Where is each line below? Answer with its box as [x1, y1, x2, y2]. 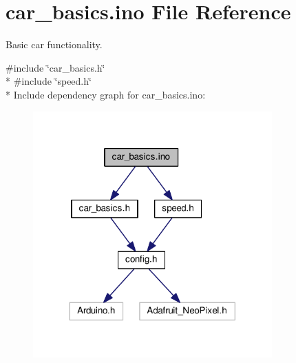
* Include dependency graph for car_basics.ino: [6, 87, 206, 101]
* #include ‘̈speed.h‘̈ [6, 74, 92, 88]
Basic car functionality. [6, 37, 103, 52]
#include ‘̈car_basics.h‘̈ [6, 60, 105, 74]
